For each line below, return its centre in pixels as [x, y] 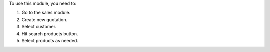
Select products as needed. [50, 40]
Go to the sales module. [46, 13]
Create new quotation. [44, 19]
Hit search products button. [50, 34]
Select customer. [39, 27]
